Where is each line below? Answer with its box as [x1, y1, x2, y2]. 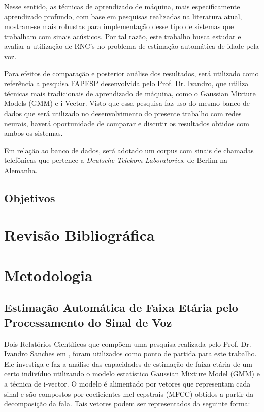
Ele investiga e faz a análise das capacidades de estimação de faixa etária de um [4, 358, 252, 369]
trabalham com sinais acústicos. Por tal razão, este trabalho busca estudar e [4, 31, 241, 41]
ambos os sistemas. [4, 128, 63, 139]
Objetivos [4, 189, 55, 205]
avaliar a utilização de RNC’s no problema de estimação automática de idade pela [4, 41, 259, 51]
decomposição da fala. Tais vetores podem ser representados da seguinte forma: [4, 398, 250, 409]
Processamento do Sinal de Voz [4, 314, 172, 330]
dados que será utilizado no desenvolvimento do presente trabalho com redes [4, 107, 242, 118]
